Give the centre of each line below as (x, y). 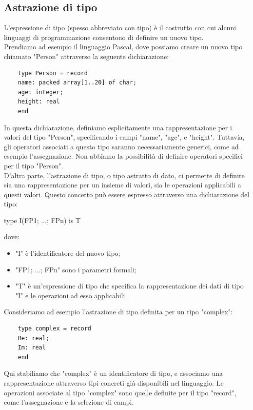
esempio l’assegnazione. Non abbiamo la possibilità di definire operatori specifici (123, 156)
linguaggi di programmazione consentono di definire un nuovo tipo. (104, 37)
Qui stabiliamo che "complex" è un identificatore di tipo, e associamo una (114, 373)
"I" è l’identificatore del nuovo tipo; (68, 253)
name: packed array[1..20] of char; (77, 83)
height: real (39, 102)
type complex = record (54, 329)
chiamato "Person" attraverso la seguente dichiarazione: (87, 56)
